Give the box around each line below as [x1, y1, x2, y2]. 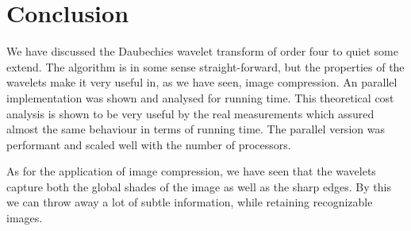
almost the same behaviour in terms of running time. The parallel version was [6, 121, 385, 137]
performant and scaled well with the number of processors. [6, 136, 291, 152]
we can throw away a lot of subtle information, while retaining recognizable [6, 194, 373, 210]
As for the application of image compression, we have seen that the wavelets [6, 163, 376, 179]
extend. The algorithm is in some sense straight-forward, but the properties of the [6, 58, 405, 75]
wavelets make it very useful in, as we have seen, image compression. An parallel [6, 74, 398, 90]
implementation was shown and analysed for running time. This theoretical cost [6, 89, 394, 106]
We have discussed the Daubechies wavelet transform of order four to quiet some [6, 43, 398, 60]
